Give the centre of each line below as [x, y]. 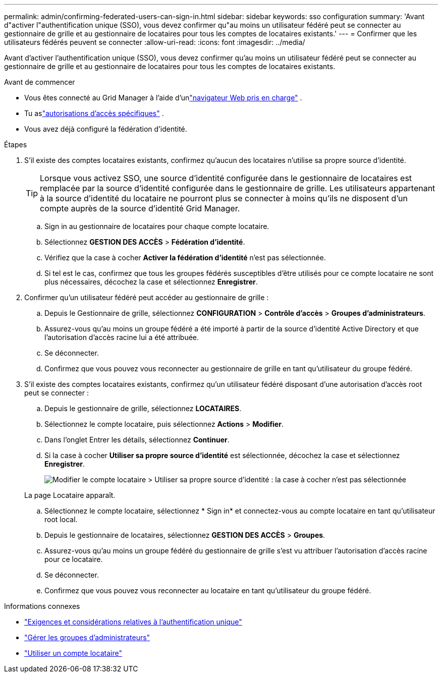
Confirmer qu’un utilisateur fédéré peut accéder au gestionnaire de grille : [147, 297]
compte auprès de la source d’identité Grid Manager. [140, 208]
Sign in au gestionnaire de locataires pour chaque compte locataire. [157, 226]
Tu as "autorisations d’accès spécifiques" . [94, 113]
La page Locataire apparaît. [70, 495]
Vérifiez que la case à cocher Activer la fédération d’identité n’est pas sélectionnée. [185, 258]
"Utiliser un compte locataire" [73, 653]
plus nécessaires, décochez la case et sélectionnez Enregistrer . [151, 282]
